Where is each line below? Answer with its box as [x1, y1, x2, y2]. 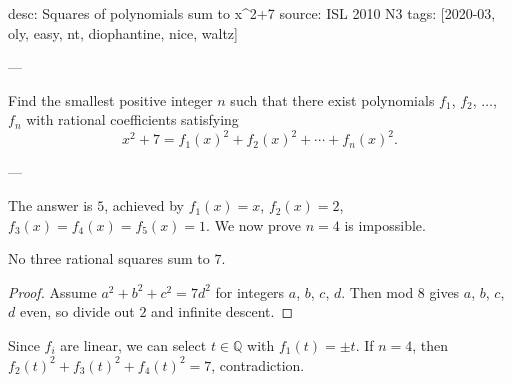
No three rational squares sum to [8, 248, 210, 269]
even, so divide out [19, 301, 135, 322]
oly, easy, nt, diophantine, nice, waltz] [8, 22, 238, 43]
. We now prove [206, 214, 302, 235]
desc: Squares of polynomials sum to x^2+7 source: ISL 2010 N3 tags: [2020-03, [8, 3, 496, 23]
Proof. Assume [8, 281, 97, 302]
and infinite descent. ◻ [151, 301, 294, 322]
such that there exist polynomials [230, 89, 435, 110]
